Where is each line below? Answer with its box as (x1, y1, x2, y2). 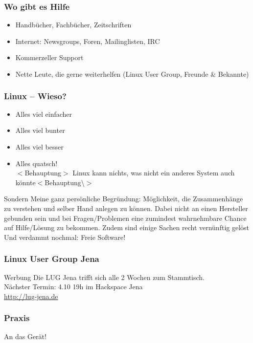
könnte (15, 177, 36, 187)
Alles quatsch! (15, 158, 58, 168)
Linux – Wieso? (4, 89, 67, 102)
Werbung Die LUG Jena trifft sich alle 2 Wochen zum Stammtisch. (4, 272, 205, 282)
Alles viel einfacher (15, 108, 72, 119)
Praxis (4, 312, 30, 324)
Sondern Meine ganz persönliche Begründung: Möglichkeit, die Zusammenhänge (4, 193, 243, 204)
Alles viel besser (15, 142, 64, 151)
